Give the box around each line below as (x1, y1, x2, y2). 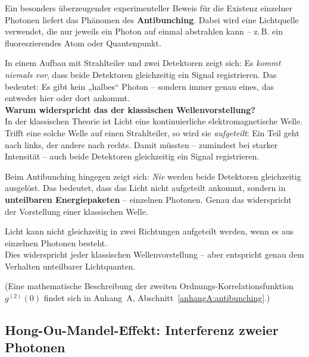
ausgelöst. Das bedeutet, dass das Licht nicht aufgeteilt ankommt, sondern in (5, 181, 286, 194)
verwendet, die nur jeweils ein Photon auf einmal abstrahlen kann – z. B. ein (5, 25, 283, 37)
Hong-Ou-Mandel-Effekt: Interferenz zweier (5, 321, 279, 339)
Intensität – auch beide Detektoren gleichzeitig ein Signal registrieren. (5, 150, 260, 162)
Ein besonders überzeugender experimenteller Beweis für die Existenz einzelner (5, 2, 292, 14)
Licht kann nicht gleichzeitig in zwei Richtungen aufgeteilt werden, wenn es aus (5, 225, 294, 237)
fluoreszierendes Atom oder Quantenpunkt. (5, 36, 161, 49)
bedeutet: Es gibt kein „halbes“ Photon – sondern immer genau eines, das (5, 80, 274, 92)
